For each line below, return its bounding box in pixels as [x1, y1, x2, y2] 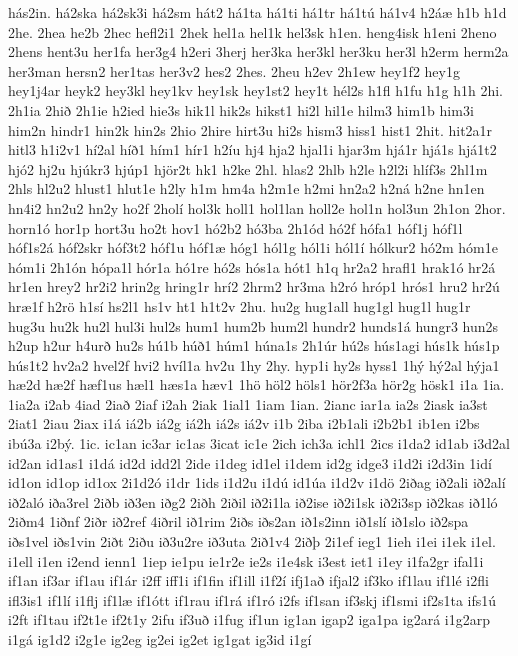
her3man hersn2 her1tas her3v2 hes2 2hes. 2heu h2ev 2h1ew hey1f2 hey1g [8, 60, 460, 81]
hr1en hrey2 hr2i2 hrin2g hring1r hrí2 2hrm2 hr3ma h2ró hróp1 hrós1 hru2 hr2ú [8, 276, 500, 297]
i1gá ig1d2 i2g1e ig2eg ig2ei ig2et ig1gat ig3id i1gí [8, 629, 312, 649]
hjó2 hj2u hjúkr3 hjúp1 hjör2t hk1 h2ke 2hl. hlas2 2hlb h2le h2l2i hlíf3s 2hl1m [8, 158, 488, 179]
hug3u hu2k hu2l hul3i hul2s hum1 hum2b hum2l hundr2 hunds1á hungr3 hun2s [8, 315, 499, 336]
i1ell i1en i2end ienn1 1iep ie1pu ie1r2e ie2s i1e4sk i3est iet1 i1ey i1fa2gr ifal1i [8, 550, 484, 571]
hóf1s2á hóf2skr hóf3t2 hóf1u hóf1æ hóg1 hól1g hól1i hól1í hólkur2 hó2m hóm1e [8, 237, 498, 258]
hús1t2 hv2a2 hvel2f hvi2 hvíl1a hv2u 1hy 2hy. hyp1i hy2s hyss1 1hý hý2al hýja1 [8, 354, 500, 375]
